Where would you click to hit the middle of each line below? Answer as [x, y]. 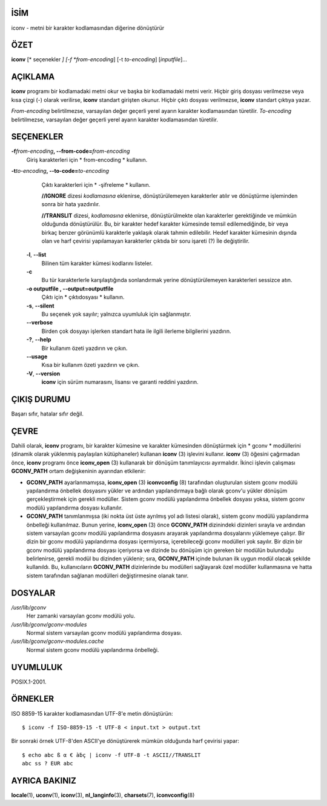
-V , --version [43, 374]
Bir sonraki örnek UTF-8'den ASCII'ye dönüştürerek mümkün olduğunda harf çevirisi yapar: [125, 741]
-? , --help [39, 340]
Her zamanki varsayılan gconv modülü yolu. [81, 616]
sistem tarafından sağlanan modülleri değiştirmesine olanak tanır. [107, 576]
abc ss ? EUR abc [48, 764]
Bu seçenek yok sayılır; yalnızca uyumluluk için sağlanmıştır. [116, 314]
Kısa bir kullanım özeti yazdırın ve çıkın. [91, 365]
